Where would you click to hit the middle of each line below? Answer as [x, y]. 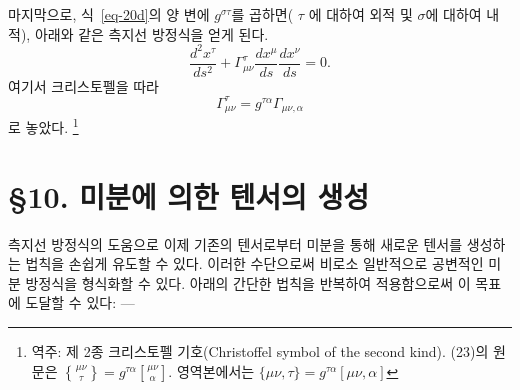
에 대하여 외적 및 [360, 14]
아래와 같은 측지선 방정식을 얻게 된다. [151, 33]
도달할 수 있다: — [80, 302]
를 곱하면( [262, 14]
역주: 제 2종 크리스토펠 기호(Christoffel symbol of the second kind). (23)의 [260, 351]
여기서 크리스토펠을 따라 [84, 85]
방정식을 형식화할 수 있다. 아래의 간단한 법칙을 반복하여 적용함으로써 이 [248, 282]
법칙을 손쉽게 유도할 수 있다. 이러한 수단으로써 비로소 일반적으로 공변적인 [254, 263]
